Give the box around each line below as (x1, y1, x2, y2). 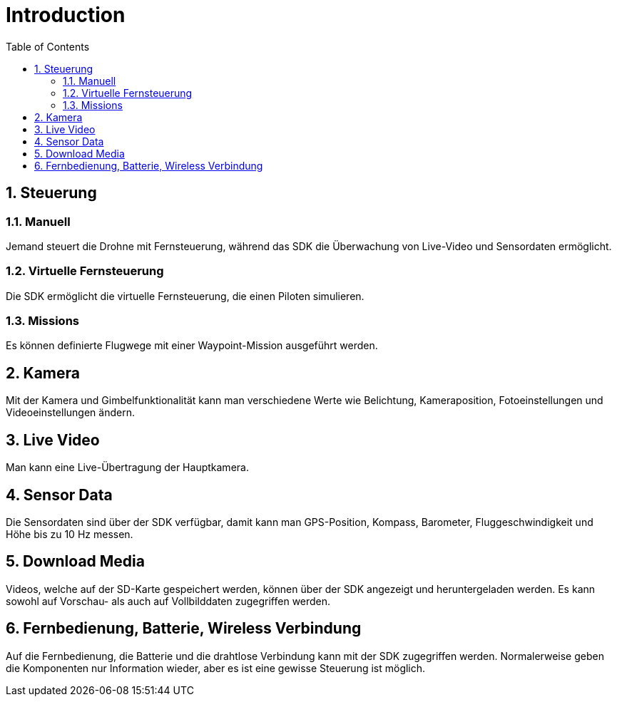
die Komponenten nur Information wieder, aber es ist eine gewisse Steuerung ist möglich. (6, 661, 426, 674)
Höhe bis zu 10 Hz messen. (6, 528, 133, 540)
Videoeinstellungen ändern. (6, 406, 135, 419)
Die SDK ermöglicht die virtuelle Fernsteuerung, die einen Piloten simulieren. (6, 289, 364, 302)
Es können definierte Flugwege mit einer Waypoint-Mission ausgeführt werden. (6, 339, 378, 352)
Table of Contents (6, 40, 90, 53)
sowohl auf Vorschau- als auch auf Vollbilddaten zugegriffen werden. (6, 594, 331, 607)
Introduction (6, 3, 126, 27)
